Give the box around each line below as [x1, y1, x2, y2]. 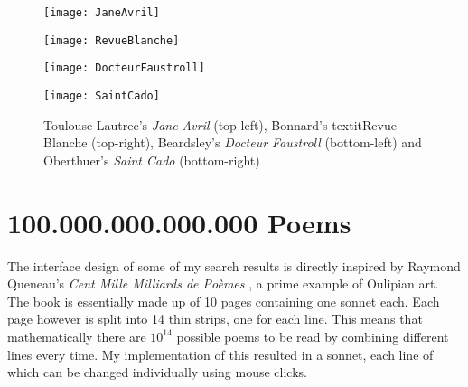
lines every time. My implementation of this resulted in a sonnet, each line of [7, 345, 434, 363]
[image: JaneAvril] [43, 6, 160, 19]
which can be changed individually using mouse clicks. [7, 363, 307, 382]
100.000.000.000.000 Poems [7, 203, 351, 241]
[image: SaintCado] [43, 89, 160, 102]
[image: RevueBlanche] [43, 33, 180, 47]
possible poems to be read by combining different [176, 326, 449, 345]
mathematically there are [7, 326, 146, 345]
